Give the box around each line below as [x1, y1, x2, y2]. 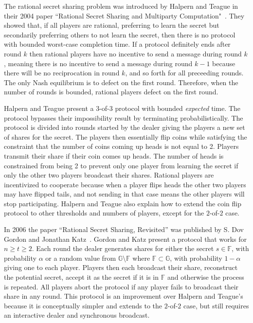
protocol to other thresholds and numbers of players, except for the [4, 208, 204, 218]
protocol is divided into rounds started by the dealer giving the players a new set [4, 122, 245, 132]
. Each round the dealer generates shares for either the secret [32, 243, 214, 253]
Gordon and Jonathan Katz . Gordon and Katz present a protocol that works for [4, 233, 247, 244]
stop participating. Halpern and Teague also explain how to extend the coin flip [4, 198, 241, 208]
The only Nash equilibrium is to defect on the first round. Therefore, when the [4, 77, 238, 87]
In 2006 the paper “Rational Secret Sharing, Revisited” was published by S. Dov [4, 224, 244, 234]
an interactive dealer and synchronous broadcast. [4, 310, 150, 320]
